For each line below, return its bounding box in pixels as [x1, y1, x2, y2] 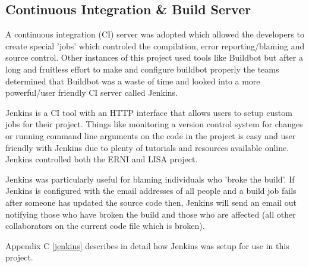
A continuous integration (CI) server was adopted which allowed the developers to [5, 28, 304, 40]
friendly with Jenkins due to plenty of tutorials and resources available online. [5, 141, 289, 153]
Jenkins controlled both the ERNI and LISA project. [5, 153, 198, 165]
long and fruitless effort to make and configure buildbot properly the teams [5, 62, 279, 75]
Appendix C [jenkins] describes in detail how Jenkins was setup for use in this [5, 239, 289, 252]
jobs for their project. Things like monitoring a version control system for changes [5, 118, 303, 130]
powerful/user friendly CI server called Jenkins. [5, 86, 178, 99]
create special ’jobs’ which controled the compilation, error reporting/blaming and [5, 39, 305, 52]
